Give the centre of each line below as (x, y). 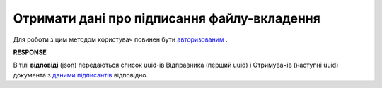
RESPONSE (30, 52)
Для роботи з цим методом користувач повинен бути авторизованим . (120, 39)
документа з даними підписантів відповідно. (81, 75)
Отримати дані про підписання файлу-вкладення (167, 18)
